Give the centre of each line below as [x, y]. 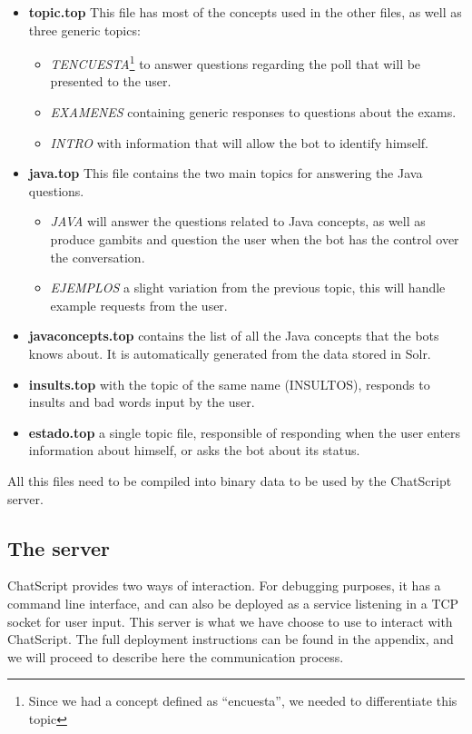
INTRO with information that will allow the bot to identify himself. [240, 142]
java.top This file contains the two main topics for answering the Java [226, 173]
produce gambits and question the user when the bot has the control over [255, 239]
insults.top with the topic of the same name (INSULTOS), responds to [229, 384]
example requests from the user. [139, 305]
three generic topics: [84, 30]
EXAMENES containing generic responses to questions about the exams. [253, 112]
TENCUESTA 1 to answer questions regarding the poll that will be [236, 62]
